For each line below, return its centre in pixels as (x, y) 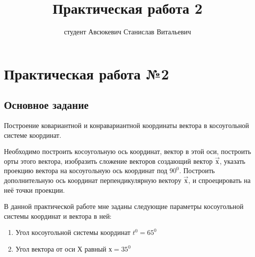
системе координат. (33, 135)
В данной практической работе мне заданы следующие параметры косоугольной (124, 206)
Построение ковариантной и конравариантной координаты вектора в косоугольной (127, 125)
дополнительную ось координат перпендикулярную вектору (93, 180)
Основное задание (46, 105)
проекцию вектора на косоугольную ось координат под (86, 170)
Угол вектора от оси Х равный (61, 249)
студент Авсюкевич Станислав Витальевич (127, 32)
